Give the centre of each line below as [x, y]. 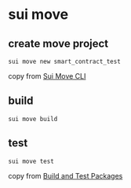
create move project [58, 44]
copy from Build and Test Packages [65, 175]
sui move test [31, 161]
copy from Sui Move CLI [47, 76]
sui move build [33, 119]
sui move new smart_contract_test [65, 61]
